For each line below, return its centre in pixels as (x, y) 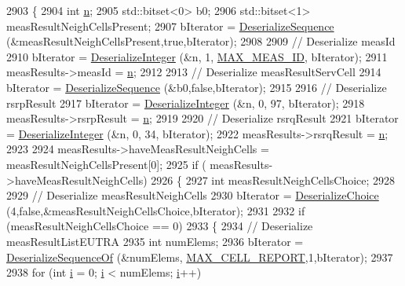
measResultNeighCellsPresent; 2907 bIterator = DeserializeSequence (170, 26)
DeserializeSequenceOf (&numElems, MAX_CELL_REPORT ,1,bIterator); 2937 (200, 257)
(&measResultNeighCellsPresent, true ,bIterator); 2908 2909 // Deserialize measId (201, 41)
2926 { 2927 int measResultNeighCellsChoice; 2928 (273, 180)
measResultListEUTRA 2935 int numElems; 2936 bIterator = (155, 241)
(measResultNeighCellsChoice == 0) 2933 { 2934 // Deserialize (160, 226)
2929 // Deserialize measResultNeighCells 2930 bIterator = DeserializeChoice (193, 195)
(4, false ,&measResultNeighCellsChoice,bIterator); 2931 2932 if (156, 210)
